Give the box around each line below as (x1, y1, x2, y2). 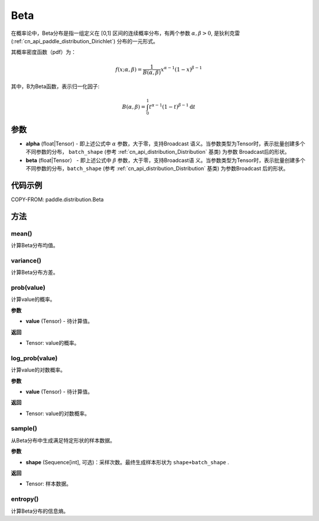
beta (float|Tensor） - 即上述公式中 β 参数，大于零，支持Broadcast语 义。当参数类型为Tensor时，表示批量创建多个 (25, 157, 305, 164)
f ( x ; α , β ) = (115, 66, 142, 73)
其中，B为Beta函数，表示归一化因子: (11, 83, 100, 90)
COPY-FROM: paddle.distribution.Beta (11, 196, 104, 203)
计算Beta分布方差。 (11, 269, 58, 276)
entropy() (11, 495, 39, 503)
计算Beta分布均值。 (11, 242, 58, 249)
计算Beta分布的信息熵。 (11, 507, 69, 514)
